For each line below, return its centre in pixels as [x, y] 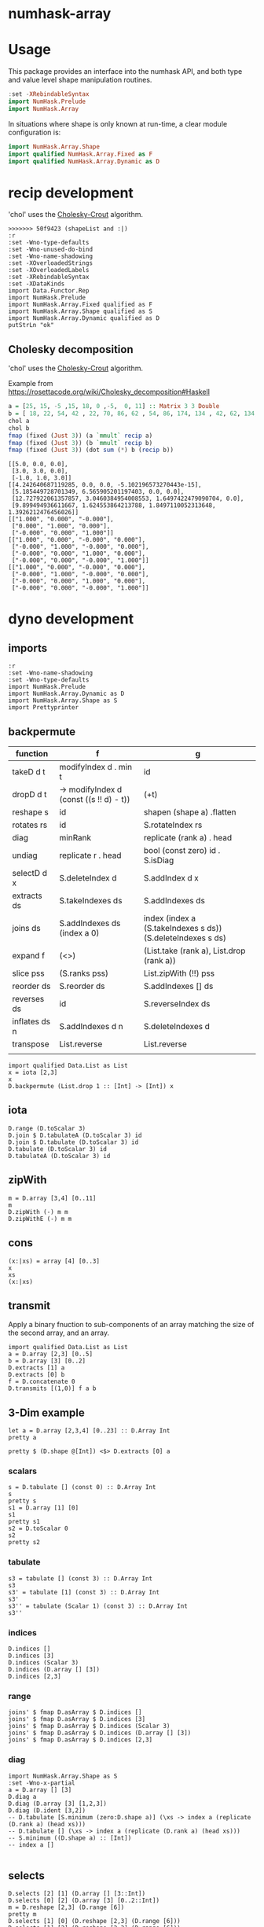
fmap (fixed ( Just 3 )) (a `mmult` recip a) [81, 436]
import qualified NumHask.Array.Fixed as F [81, 154]
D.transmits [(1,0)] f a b [52, 1388]
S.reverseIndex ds [177, 1004]
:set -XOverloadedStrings [50, 263]
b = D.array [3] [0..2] [47, 1361]
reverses [28, 999]
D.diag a [22, 1796]
